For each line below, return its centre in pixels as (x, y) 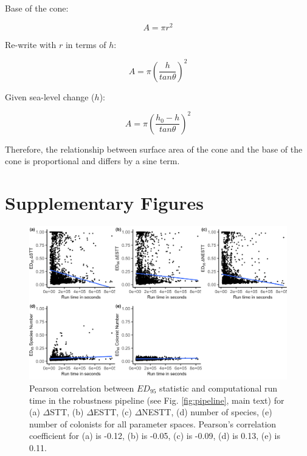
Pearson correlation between (82, 388)
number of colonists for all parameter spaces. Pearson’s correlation (153, 423)
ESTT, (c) (113, 412)
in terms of (86, 44)
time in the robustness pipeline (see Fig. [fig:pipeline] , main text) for (157, 400)
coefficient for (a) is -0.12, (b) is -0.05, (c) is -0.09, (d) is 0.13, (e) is (155, 436)
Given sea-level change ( (50, 96)
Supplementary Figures (104, 203)
